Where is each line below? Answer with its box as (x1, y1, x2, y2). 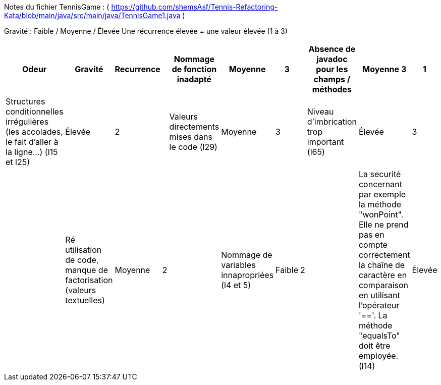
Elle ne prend (358, 219, 409, 230)
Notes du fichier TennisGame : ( (4, 3, 109, 11)
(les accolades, (6, 127, 63, 137)
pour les (316, 64, 348, 74)
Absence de (308, 44, 356, 54)
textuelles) (65, 295, 105, 305)
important (307, 137, 344, 147)
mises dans (169, 132, 212, 142)
